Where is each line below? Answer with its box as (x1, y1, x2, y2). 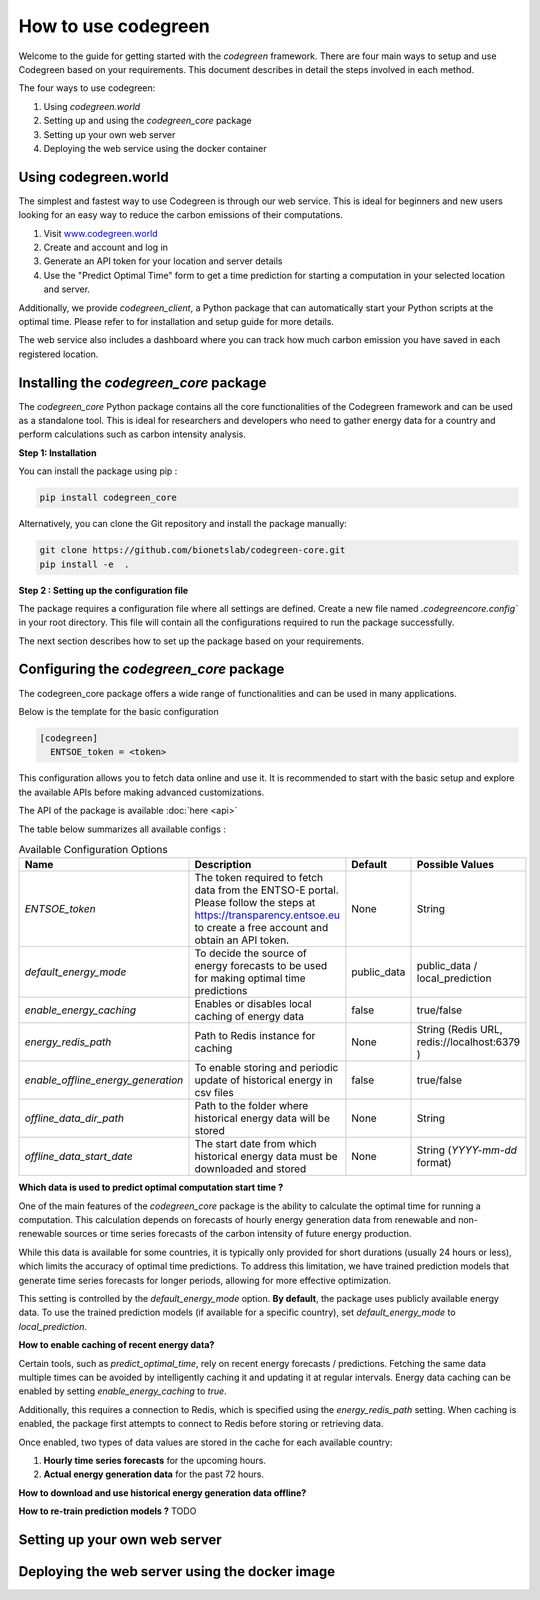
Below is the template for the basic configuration (18, 705, 219, 717)
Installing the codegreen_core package (18, 374, 267, 391)
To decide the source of (194, 946, 307, 960)
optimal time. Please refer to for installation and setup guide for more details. (18, 315, 335, 327)
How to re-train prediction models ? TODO (18, 1505, 197, 1517)
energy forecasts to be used (194, 959, 328, 973)
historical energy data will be (194, 1111, 330, 1125)
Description (194, 858, 252, 872)
